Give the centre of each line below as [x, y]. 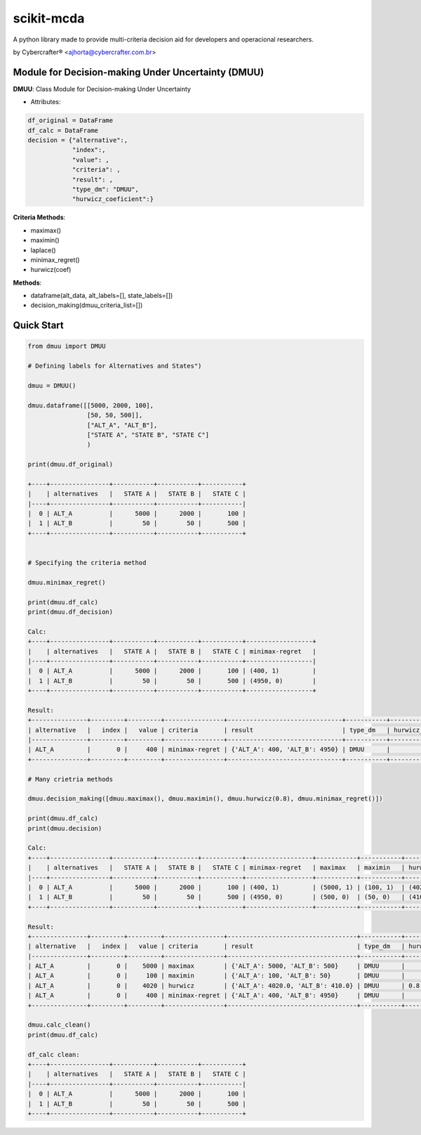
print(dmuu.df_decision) [71, 612]
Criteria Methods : [39, 217]
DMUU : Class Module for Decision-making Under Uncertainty [102, 89]
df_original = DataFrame [71, 121]
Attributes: [46, 102]
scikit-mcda [49, 18]
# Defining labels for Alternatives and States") [115, 366]
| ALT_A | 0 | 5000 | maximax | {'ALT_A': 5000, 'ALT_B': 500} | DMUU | [216, 966]
